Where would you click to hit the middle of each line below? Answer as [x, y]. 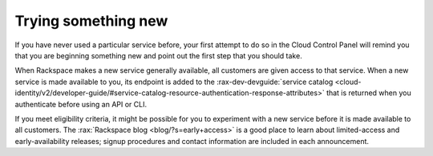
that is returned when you [369, 93]
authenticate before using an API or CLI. [81, 104]
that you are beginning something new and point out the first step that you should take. [158, 55]
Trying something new [91, 21]
